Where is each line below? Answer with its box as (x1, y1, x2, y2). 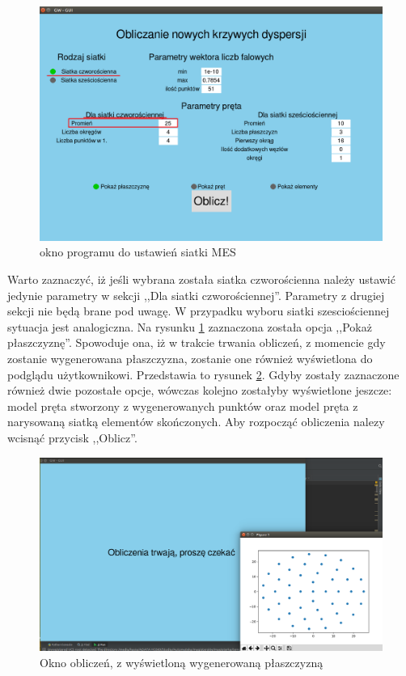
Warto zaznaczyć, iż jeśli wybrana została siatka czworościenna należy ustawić (7, 271, 395, 288)
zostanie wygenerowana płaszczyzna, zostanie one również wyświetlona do (7, 350, 373, 366)
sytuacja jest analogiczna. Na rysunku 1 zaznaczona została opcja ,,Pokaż (7, 318, 372, 335)
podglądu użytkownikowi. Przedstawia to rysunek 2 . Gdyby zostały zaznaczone (7, 365, 400, 382)
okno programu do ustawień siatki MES (40, 243, 236, 260)
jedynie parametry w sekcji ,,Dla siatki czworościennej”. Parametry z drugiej (7, 286, 385, 303)
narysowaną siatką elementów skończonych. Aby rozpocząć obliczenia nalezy (7, 413, 385, 430)
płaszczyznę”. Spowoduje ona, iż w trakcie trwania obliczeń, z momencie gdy (7, 334, 386, 351)
